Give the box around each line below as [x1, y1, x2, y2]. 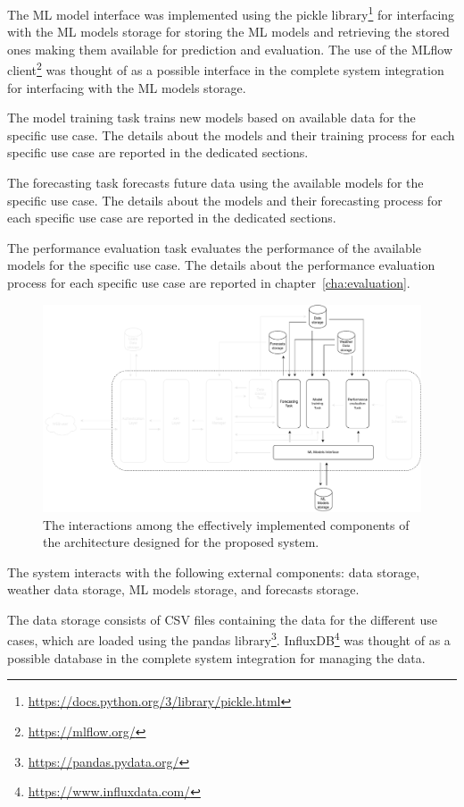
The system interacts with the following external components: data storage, [7, 562, 420, 581]
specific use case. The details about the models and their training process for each [7, 125, 455, 144]
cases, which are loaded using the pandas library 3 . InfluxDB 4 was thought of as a [7, 628, 451, 650]
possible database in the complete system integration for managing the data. [7, 648, 426, 667]
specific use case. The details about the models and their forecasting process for [7, 190, 443, 209]
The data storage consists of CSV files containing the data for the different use [7, 609, 437, 628]
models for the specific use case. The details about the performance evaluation [7, 256, 435, 274]
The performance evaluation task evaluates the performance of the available [7, 238, 421, 256]
